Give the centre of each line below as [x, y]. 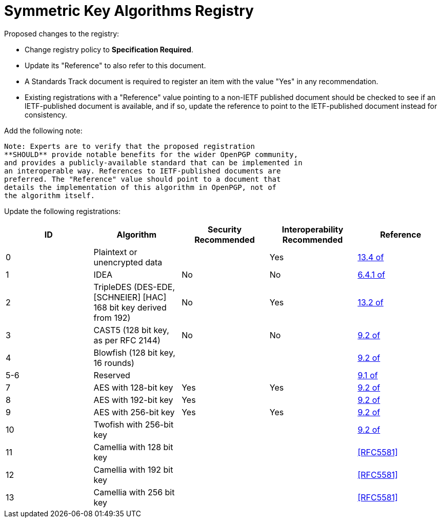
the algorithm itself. [50, 195]
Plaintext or [115, 252]
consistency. [46, 114]
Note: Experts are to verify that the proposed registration [129, 146]
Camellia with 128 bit [133, 447]
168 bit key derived [130, 307]
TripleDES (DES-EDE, [134, 287]
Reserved [112, 375]
